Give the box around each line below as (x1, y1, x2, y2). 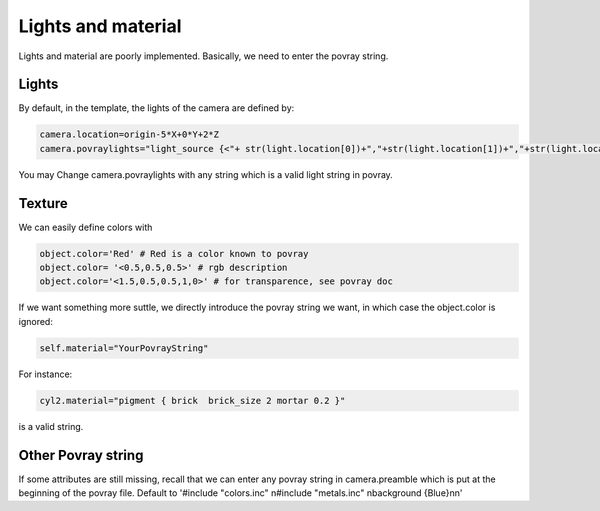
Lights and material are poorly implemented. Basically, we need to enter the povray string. (18, 50, 389, 62)
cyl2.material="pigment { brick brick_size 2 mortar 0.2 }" (39, 395, 346, 406)
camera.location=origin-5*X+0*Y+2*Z (39, 129, 220, 140)
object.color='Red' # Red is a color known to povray (39, 248, 309, 259)
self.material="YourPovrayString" (39, 342, 209, 354)
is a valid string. (18, 420, 84, 432)
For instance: (18, 368, 73, 380)
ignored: (18, 315, 54, 327)
